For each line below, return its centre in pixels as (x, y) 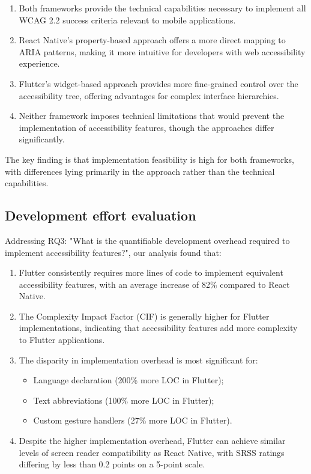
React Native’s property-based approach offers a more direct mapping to (152, 40)
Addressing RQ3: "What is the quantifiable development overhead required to (147, 240)
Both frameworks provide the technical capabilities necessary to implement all (162, 8)
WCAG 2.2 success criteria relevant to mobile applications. (127, 20)
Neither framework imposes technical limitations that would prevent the (152, 116)
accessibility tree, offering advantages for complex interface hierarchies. (149, 95)
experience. (39, 63)
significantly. (42, 139)
